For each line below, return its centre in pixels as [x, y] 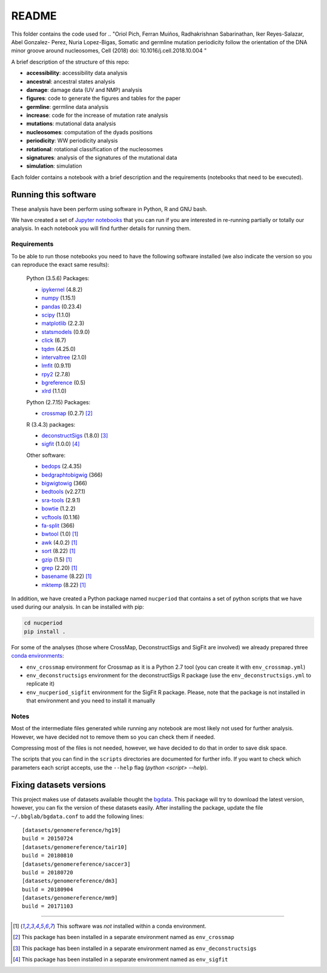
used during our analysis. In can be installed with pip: [78, 607]
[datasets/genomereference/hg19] [71, 830]
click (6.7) [54, 340]
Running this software [54, 195]
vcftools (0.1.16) [61, 517]
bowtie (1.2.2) [58, 509]
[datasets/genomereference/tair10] [75, 847]
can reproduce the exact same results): [60, 265]
